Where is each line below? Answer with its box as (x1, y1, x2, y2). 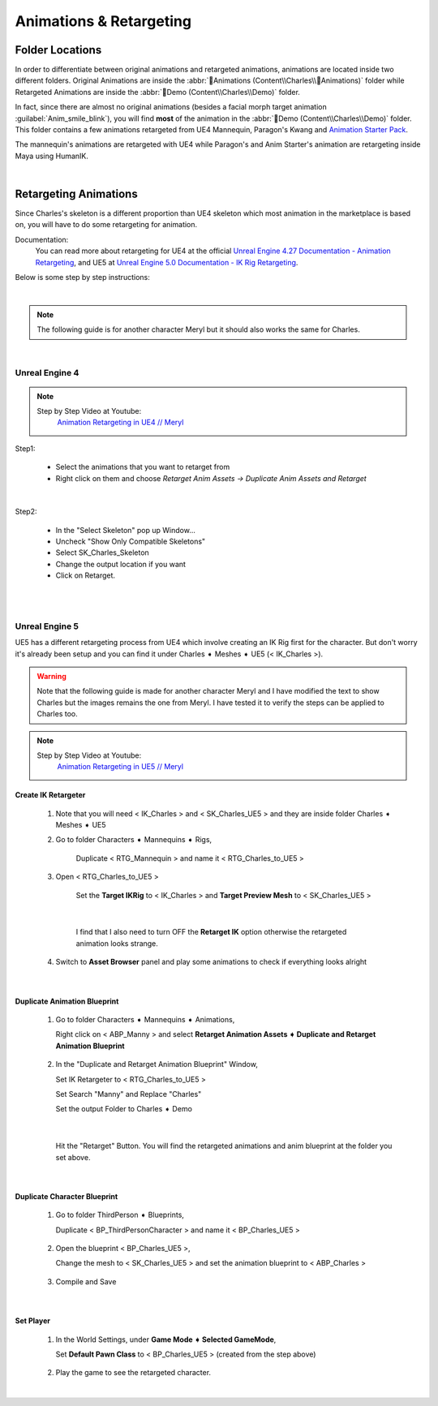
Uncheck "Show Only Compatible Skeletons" (55, 536, 206, 547)
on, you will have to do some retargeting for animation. (15, 220, 198, 230)
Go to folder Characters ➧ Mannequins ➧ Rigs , (55, 835, 213, 845)
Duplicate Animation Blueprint (15, 996, 119, 1006)
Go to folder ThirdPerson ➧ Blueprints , (55, 1210, 184, 1220)
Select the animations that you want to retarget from (55, 462, 230, 472)
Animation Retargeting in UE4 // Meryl (57, 418, 184, 428)
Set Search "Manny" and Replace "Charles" (55, 1089, 202, 1099)
